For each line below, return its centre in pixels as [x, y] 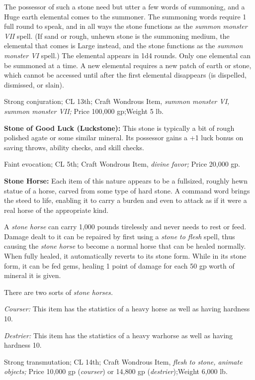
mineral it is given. [33, 275]
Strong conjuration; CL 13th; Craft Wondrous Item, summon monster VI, [117, 101]
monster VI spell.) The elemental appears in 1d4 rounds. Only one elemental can [127, 55]
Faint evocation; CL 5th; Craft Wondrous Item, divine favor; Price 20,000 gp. [122, 164]
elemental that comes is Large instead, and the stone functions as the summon [124, 46]
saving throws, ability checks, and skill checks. [74, 147]
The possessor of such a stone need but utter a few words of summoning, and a [125, 6]
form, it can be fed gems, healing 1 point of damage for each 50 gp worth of [119, 265]
